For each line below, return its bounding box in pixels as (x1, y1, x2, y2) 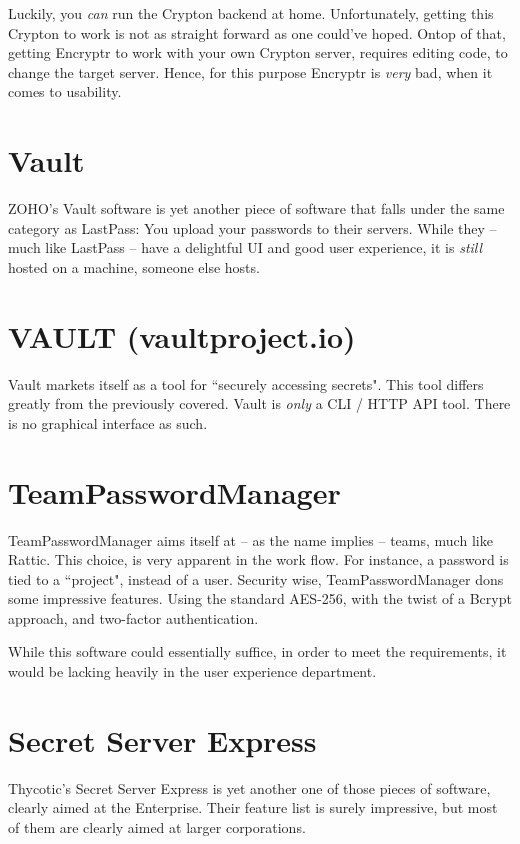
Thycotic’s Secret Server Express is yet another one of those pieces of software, (8, 777, 491, 798)
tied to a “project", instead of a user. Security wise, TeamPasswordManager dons (8, 568, 504, 589)
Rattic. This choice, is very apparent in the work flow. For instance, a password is (8, 549, 509, 570)
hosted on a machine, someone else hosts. (8, 256, 260, 277)
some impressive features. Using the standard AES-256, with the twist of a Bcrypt (8, 588, 512, 609)
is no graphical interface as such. (8, 412, 208, 433)
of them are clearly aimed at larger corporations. (8, 816, 306, 837)
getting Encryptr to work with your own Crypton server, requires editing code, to (8, 42, 508, 63)
